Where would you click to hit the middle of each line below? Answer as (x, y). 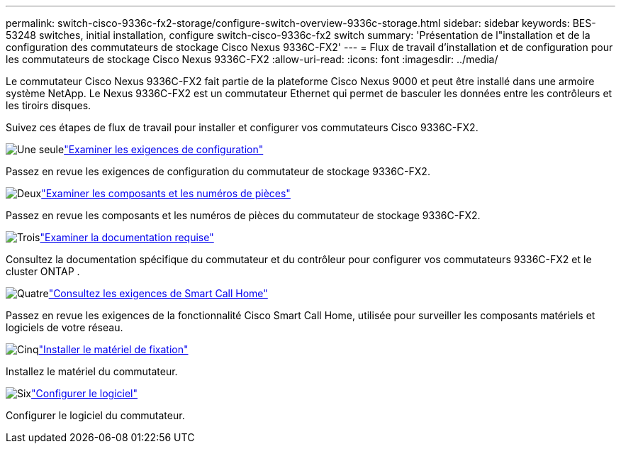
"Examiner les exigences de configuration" (164, 149)
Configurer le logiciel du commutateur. (95, 415)
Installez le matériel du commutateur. (92, 371)
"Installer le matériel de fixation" (113, 349)
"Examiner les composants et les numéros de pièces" (166, 193)
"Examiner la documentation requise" (127, 237)
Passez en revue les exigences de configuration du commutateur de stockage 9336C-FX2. (218, 171)
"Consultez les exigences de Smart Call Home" (158, 293)
